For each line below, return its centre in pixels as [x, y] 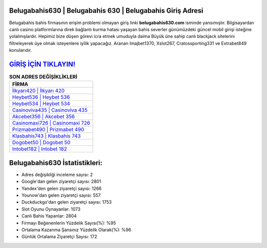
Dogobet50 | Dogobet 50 [41, 142]
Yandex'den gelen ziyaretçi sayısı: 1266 [62, 188]
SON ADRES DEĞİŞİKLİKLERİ [43, 77]
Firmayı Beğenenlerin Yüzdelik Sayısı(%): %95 [69, 223]
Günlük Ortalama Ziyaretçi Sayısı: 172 [59, 237]
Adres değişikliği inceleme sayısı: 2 [57, 175]
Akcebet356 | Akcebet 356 [44, 117]
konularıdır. [21, 50]
